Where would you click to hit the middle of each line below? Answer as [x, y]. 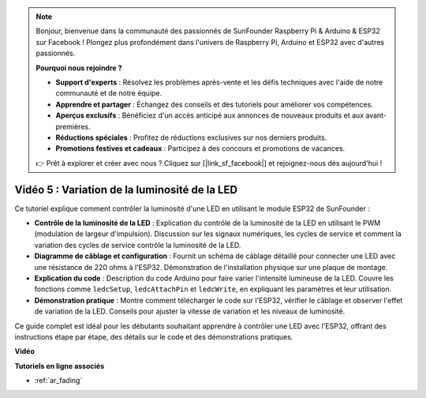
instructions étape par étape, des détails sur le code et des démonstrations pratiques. [154, 336]
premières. [73, 126]
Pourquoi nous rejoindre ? [79, 68]
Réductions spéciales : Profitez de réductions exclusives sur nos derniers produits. [191, 137]
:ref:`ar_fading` [58, 381]
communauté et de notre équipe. [109, 93]
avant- [376, 115]
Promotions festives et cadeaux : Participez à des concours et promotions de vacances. [200, 148]
